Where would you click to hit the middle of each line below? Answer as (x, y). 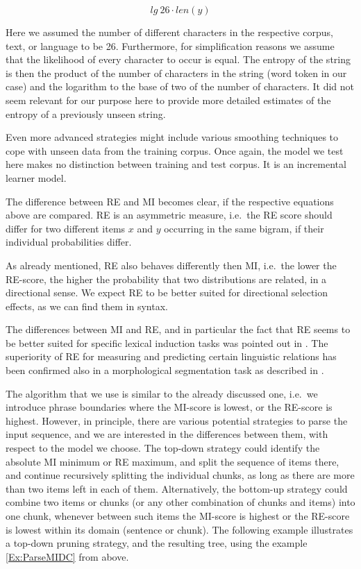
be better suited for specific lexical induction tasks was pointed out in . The (167, 342)
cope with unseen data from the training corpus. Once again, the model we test (175, 150)
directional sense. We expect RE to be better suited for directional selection (167, 292)
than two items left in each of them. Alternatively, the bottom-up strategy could (177, 488)
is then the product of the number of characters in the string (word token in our (176, 73)
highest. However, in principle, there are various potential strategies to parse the (177, 420)
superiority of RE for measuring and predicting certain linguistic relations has (171, 356)
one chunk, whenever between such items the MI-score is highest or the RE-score (178, 516)
